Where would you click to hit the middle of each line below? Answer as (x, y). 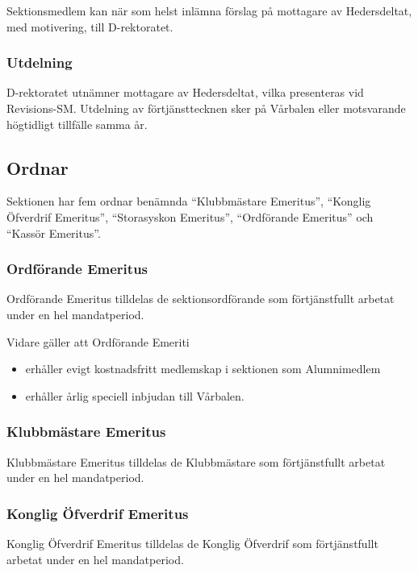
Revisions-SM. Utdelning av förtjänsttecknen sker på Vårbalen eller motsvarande (206, 108)
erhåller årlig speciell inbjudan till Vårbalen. (135, 395)
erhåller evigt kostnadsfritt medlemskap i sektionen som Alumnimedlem (203, 369)
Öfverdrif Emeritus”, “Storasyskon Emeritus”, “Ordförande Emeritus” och (190, 216)
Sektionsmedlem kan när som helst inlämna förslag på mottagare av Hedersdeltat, (209, 10)
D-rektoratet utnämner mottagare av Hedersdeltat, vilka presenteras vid (185, 92)
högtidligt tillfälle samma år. (77, 124)
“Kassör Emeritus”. (54, 233)
